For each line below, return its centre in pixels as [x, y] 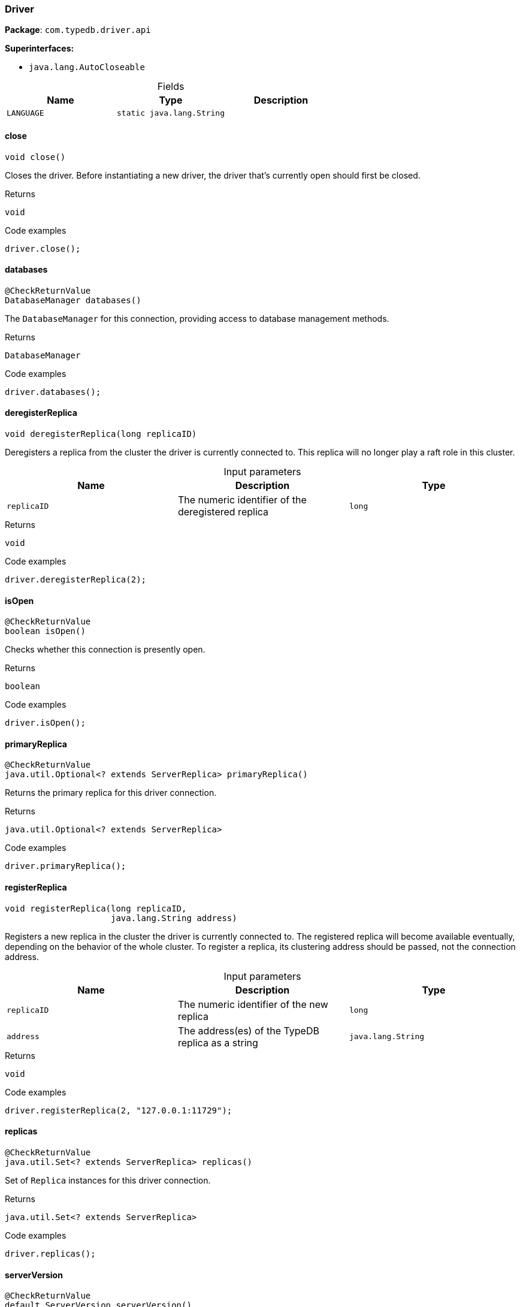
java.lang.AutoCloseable [87, 67]
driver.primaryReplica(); [66, 866]
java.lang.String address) [174, 918]
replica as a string [218, 1042]
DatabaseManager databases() [73, 300]
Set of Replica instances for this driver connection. [108, 1180]
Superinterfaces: [40, 49]
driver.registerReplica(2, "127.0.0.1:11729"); [119, 1110]
